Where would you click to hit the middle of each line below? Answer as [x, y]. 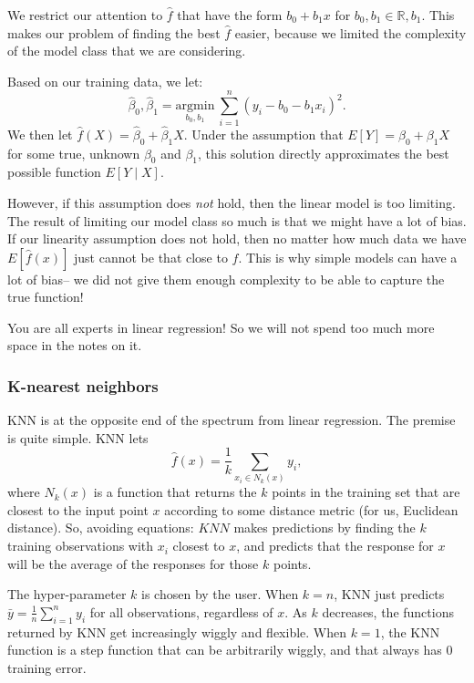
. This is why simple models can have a [348, 257]
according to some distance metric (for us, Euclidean [311, 509]
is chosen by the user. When [220, 594]
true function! [46, 297]
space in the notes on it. [75, 345]
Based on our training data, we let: [105, 81]
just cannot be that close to [151, 257]
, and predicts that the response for [335, 546]
